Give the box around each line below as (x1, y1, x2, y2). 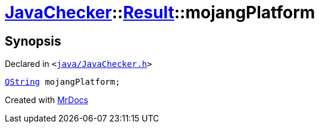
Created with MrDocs (5, 95, 89, 105)
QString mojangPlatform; (5, 77, 120, 87)
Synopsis (5, 33, 61, 49)
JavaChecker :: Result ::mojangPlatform (5, 2, 315, 23)
